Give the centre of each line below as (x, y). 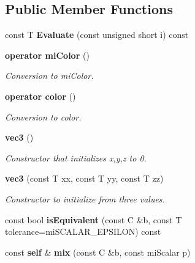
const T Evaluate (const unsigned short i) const (97, 35)
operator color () (40, 96)
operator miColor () (47, 55)
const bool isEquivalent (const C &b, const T (94, 219)
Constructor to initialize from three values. (85, 198)
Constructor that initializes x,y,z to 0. (76, 157)
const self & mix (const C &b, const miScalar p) (98, 252)
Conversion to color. (43, 117)
